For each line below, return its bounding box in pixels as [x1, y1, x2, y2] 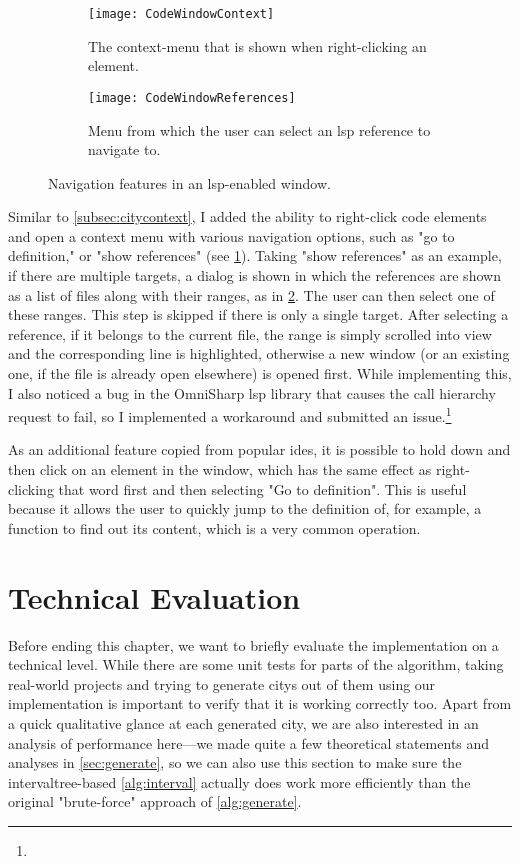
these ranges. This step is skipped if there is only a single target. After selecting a [8, 304, 509, 325]
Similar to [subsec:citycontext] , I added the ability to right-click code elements [8, 206, 487, 227]
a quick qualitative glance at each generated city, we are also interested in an [8, 712, 479, 733]
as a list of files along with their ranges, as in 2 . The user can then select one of [8, 284, 495, 305]
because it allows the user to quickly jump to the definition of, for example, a [8, 498, 482, 519]
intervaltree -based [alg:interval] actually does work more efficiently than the [8, 771, 471, 792]
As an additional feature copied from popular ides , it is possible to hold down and [8, 439, 511, 460]
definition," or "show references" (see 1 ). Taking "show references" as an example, [8, 245, 502, 266]
